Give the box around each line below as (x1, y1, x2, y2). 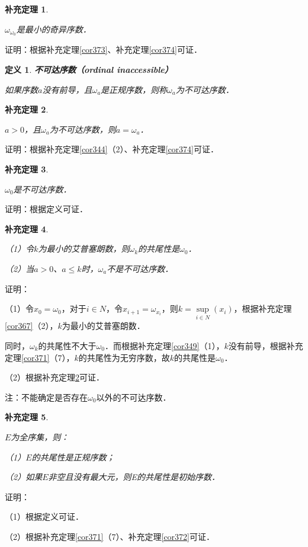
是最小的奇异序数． (16, 23, 91, 35)
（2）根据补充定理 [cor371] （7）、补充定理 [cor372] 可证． (5, 530, 214, 542)
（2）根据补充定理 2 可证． (5, 371, 104, 383)
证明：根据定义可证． (5, 203, 88, 215)
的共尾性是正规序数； (31, 450, 115, 463)
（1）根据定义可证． (5, 510, 84, 523)
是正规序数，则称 (101, 83, 168, 95)
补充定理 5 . (5, 411, 49, 423)
